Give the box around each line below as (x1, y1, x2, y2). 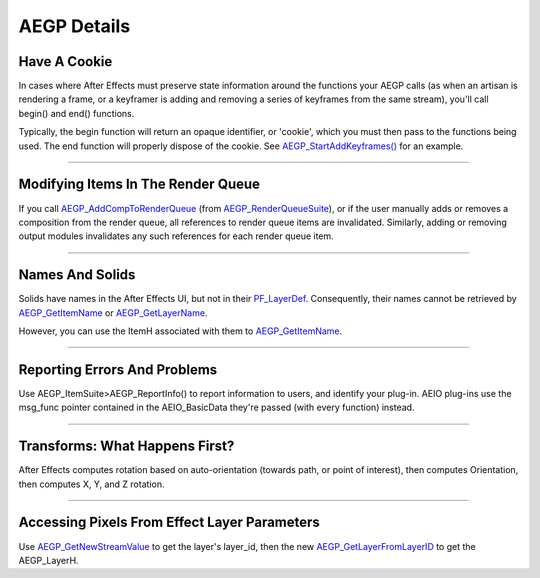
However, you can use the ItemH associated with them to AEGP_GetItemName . (18, 325, 343, 337)
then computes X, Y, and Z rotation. (18, 478, 165, 490)
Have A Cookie (18, 53, 113, 70)
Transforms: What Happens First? (18, 438, 235, 455)
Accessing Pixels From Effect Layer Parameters (18, 514, 320, 531)
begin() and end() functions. (18, 107, 135, 119)
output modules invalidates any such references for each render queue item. (18, 230, 334, 242)
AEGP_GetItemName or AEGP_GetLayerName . (18, 306, 208, 319)
